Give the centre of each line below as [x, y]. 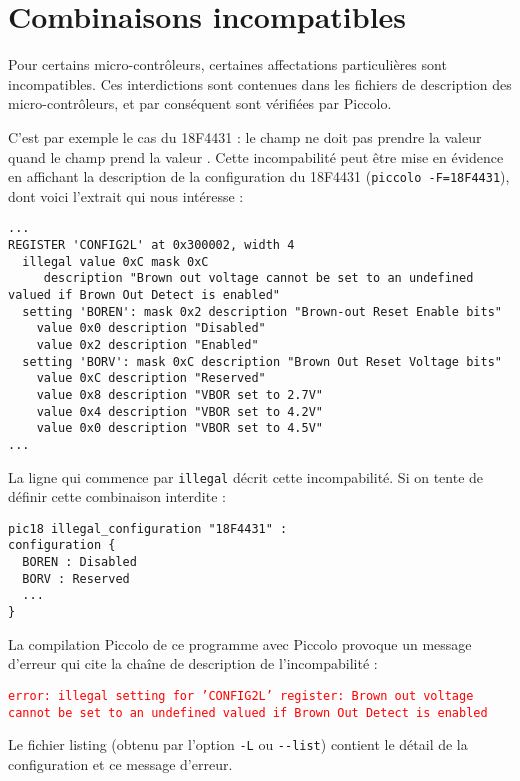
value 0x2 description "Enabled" [147, 344]
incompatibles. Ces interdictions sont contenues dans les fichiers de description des [260, 83]
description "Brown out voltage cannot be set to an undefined [258, 278]
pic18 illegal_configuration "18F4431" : [148, 528]
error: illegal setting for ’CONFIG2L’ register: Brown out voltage [241, 695]
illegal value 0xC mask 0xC [115, 261]
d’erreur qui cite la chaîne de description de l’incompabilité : [193, 663]
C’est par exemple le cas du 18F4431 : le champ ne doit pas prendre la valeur [245, 136]
